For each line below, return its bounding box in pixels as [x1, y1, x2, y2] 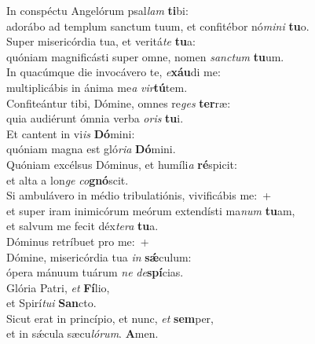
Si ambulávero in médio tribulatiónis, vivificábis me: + [6, 187, 272, 203]
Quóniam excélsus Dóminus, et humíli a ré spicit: [6, 156, 237, 172]
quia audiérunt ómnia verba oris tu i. [6, 110, 184, 126]
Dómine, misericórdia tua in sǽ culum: [6, 248, 192, 265]
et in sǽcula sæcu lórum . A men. [6, 325, 159, 342]
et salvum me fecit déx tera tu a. [6, 218, 159, 234]
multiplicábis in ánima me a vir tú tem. [6, 79, 188, 95]
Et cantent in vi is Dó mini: [6, 125, 135, 141]
